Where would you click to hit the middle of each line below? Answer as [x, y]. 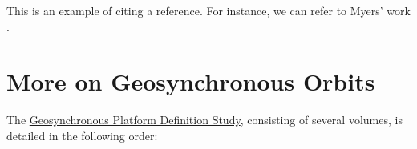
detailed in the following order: [82, 135]
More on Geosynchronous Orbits [191, 81]
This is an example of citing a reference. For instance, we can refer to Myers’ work [208, 10]
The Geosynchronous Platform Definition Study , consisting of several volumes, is [204, 120]
